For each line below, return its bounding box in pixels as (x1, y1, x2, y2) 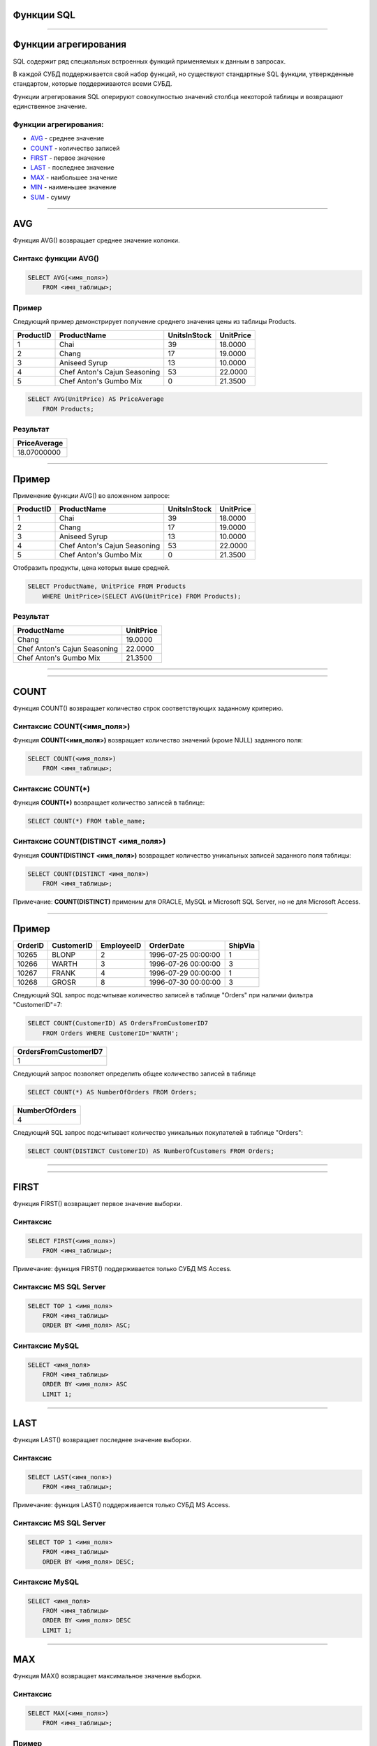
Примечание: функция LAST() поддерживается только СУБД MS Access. (13, 1501, 230, 1509)
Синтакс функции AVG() (13, 254, 99, 263)
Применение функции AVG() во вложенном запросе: (13, 491, 170, 499)
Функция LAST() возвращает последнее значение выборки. (13, 1436, 192, 1444)
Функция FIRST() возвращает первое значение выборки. (13, 1200, 183, 1208)
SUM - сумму (30, 193, 71, 201)
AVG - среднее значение (30, 134, 105, 142)
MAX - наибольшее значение (30, 173, 118, 182)
